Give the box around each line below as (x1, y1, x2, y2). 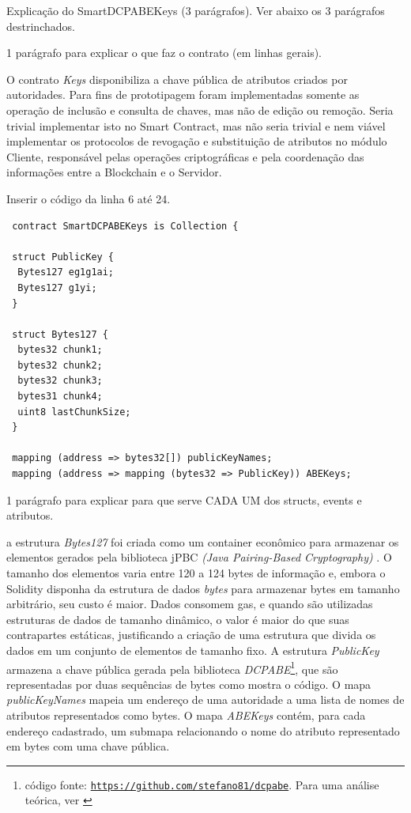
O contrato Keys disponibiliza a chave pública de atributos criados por (6, 70, 348, 87)
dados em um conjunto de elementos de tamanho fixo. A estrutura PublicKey (6, 641, 379, 658)
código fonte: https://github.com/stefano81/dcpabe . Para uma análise (25, 776, 379, 792)
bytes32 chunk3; (17, 375, 103, 387)
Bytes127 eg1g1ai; (17, 267, 115, 278)
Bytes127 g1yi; (17, 282, 97, 293)
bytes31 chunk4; (17, 391, 103, 403)
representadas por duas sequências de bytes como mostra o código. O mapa (6, 675, 371, 692)
